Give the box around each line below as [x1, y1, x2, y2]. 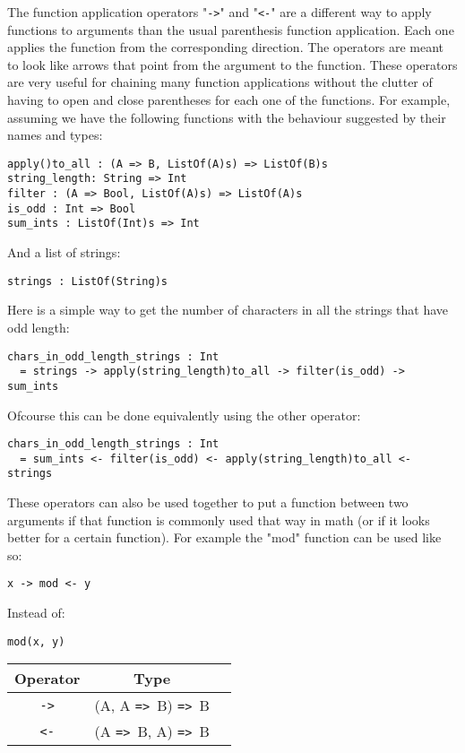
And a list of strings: [7, 243, 121, 262]
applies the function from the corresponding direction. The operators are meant [7, 38, 444, 56]
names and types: [7, 125, 103, 144]
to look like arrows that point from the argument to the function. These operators [7, 55, 458, 74]
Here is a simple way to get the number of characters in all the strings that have [7, 300, 449, 319]
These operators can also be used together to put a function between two [7, 493, 409, 512]
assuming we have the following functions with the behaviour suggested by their [7, 108, 446, 126]
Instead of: [7, 603, 65, 622]
